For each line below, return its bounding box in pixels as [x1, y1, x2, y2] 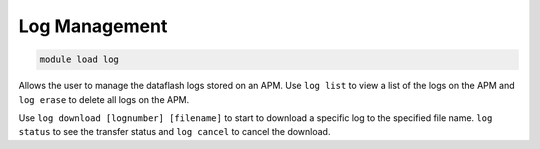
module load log [39, 54, 120, 65]
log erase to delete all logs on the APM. [18, 93, 190, 105]
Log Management [18, 15, 168, 37]
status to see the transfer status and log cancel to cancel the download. [18, 126, 331, 138]
